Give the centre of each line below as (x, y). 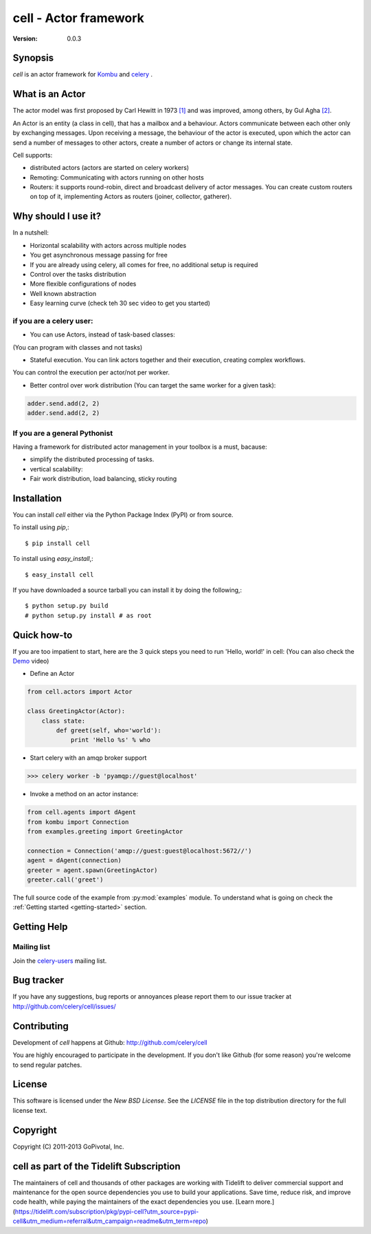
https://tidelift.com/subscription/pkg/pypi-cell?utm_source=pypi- (107, 1211)
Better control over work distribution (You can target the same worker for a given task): (153, 385)
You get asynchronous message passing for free (99, 255)
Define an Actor (52, 674)
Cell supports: (33, 155)
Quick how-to (43, 635)
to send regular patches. (47, 1065)
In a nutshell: (31, 233)
